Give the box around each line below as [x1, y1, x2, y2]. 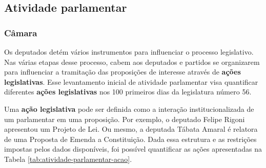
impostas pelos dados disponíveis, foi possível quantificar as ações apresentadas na [4, 143, 262, 154]
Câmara [4, 26, 37, 39]
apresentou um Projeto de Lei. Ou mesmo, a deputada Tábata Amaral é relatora [4, 124, 258, 134]
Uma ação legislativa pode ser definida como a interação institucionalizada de [4, 103, 254, 114]
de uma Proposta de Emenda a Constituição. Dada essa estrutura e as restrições [4, 133, 257, 144]
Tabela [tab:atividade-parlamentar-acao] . [4, 153, 132, 164]
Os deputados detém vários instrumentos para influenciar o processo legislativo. [4, 46, 254, 57]
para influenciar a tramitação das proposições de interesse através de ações [4, 66, 241, 77]
